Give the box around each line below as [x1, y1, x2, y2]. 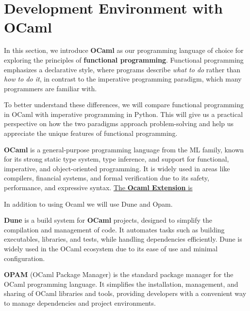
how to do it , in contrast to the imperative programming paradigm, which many [4, 74, 242, 84]
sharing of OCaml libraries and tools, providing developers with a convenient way [4, 288, 247, 298]
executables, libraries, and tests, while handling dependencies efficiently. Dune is [4, 234, 242, 244]
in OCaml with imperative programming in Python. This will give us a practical [4, 109, 243, 119]
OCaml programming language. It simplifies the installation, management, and [4, 278, 238, 289]
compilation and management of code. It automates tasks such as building [4, 224, 225, 234]
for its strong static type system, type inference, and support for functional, [4, 154, 229, 164]
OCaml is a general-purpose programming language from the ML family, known [4, 144, 244, 154]
